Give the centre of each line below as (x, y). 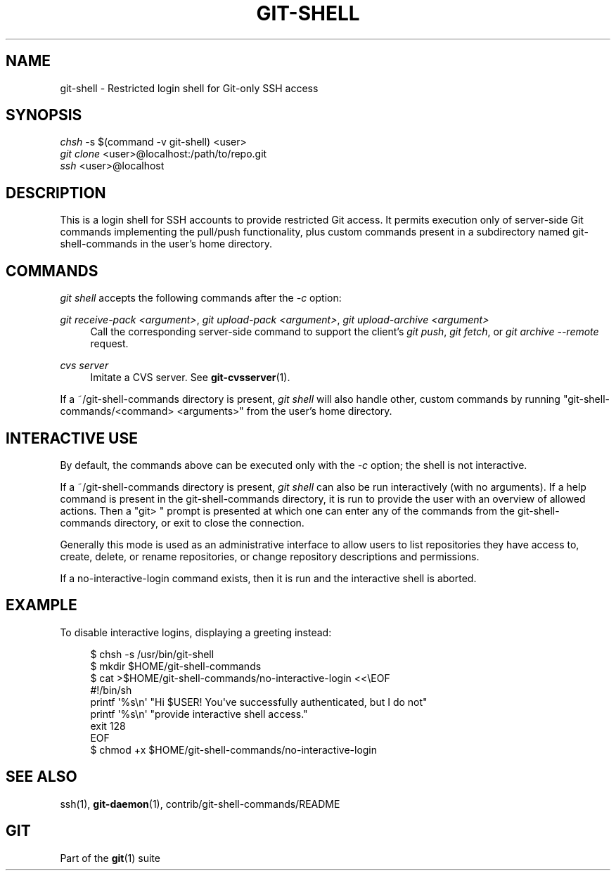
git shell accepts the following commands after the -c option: (201, 298)
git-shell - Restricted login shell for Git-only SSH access (189, 88)
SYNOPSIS (44, 115)
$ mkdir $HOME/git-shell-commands (176, 666)
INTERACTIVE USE (72, 438)
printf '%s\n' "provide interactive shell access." (199, 714)
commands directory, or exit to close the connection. (182, 522)
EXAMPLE (41, 605)
